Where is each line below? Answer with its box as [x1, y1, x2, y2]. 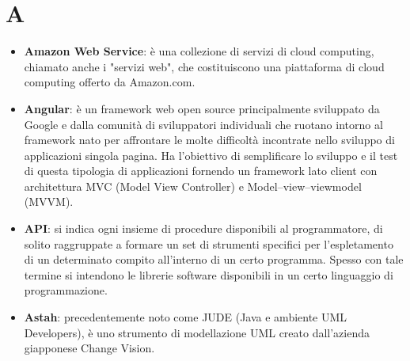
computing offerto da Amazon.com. [24, 74, 196, 90]
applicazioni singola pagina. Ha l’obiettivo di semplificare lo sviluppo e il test [24, 146, 398, 163]
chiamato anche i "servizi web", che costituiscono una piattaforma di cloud [24, 58, 385, 74]
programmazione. [24, 282, 108, 298]
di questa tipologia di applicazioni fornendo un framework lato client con [24, 162, 378, 179]
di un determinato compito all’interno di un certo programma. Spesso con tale [24, 251, 404, 268]
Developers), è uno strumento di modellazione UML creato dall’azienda [24, 324, 370, 340]
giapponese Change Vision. [24, 340, 155, 356]
